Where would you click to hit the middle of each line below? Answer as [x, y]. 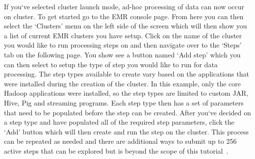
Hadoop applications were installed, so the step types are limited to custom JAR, [126, 93]
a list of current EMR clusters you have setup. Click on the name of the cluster [123, 35]
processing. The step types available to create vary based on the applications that [127, 74]
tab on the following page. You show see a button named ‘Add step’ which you [122, 54]
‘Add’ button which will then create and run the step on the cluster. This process [127, 131]
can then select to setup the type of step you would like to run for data [111, 64]
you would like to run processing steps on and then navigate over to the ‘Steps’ [123, 45]
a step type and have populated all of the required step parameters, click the [119, 122]
